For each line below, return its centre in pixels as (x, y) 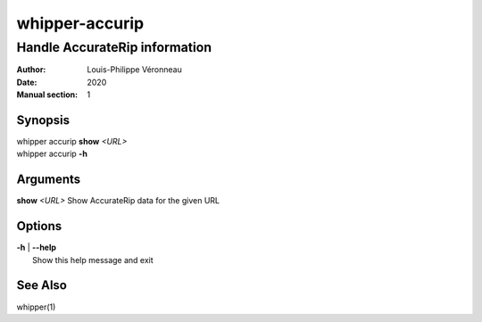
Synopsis (43, 120)
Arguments (49, 180)
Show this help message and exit (93, 260)
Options (39, 226)
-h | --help (37, 248)
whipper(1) (36, 307)
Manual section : (47, 95)
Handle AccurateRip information (114, 47)
